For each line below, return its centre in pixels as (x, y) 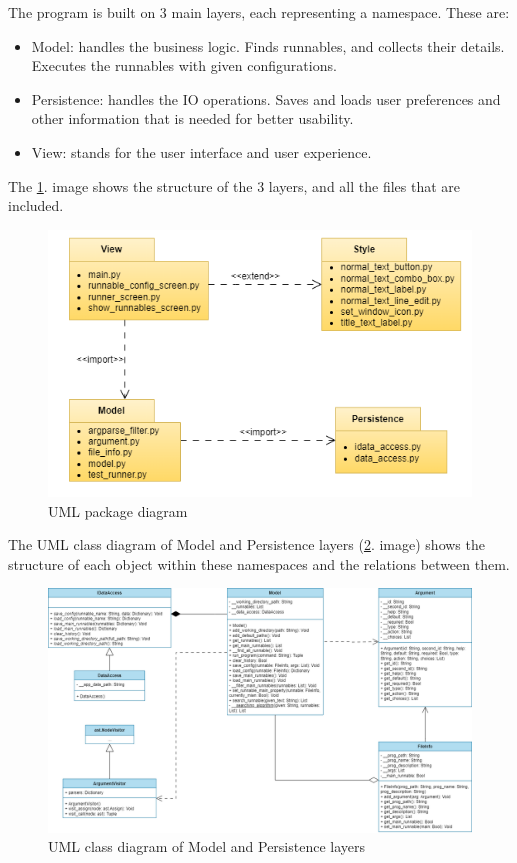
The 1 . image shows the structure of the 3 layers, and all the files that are (234, 185)
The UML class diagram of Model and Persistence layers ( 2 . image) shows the (246, 544)
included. (36, 205)
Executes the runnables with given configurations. (184, 65)
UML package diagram (118, 510)
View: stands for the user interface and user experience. (201, 151)
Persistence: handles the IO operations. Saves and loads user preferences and (266, 98)
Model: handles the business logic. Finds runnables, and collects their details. (268, 45)
